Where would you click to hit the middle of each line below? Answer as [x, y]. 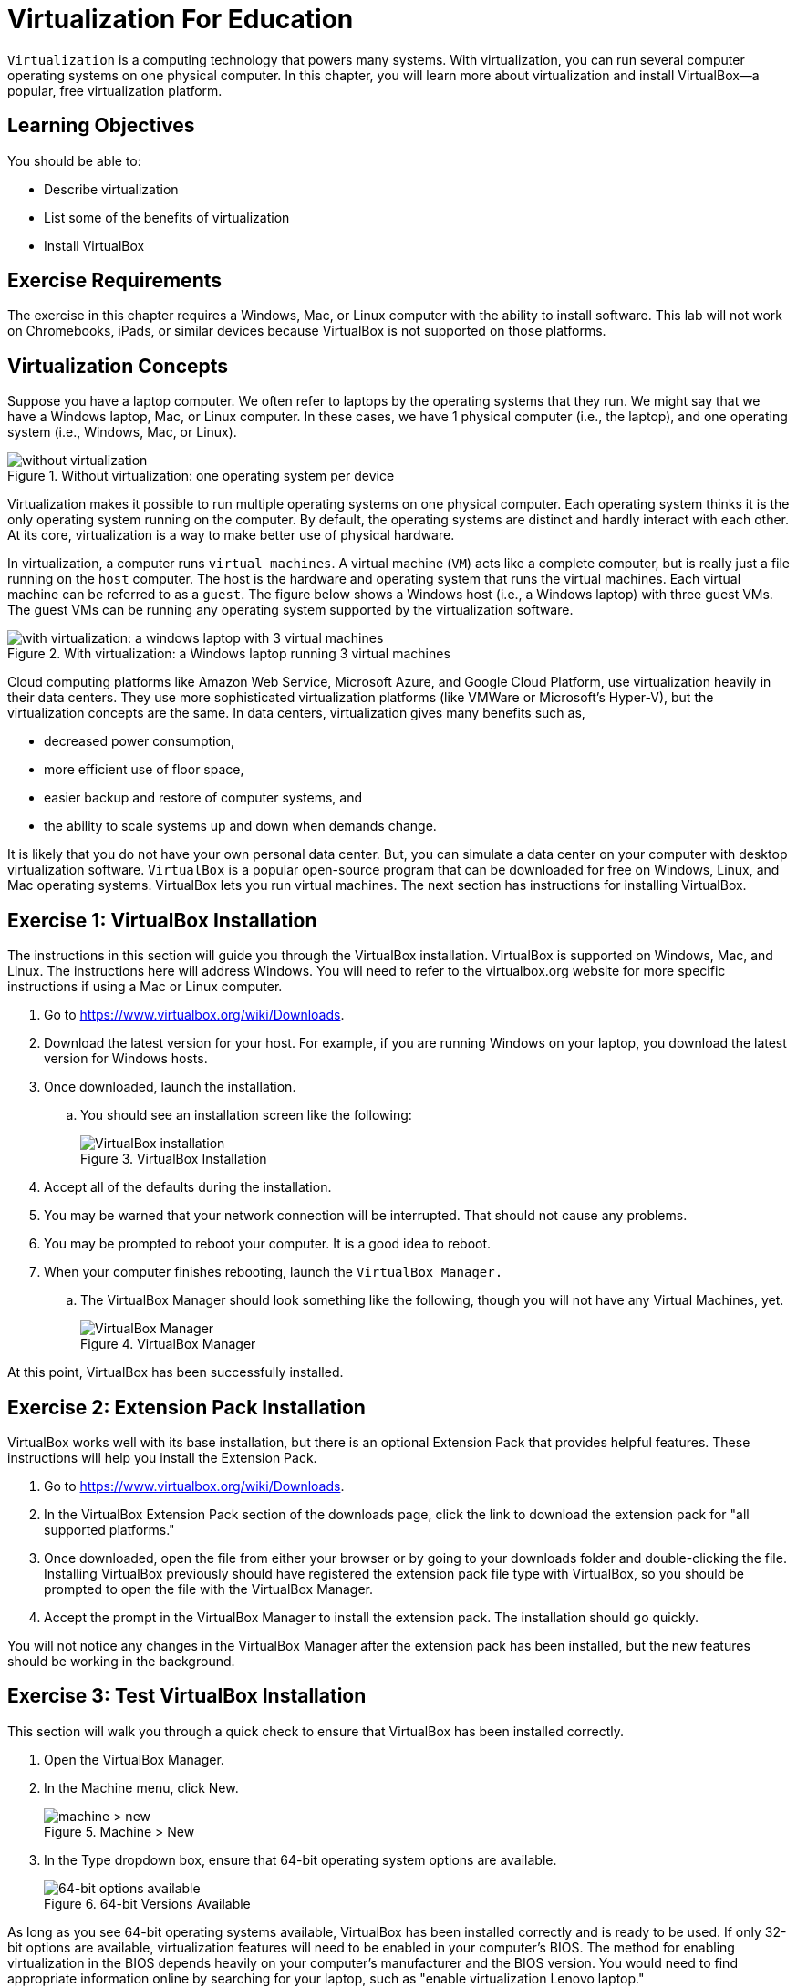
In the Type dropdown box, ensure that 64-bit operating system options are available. [300, 1859]
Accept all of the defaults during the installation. [188, 1187]
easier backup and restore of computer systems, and [203, 798]
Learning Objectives [101, 126]
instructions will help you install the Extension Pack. [162, 1457]
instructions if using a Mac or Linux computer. [145, 987]
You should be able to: [74, 160]
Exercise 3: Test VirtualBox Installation [187, 1696]
